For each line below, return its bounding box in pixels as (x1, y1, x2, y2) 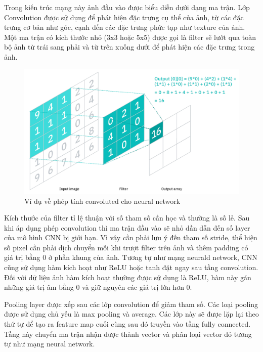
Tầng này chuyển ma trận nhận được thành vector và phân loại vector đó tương (4, 328, 252, 339)
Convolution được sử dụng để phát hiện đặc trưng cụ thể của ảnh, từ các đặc (4, 12, 244, 22)
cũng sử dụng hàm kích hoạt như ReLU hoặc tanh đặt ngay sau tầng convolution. (4, 262, 258, 273)
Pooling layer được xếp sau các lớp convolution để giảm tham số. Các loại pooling (4, 298, 258, 309)
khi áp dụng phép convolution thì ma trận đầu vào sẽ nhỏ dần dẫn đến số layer (4, 222, 250, 233)
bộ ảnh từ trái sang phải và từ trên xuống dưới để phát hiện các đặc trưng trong (4, 41, 255, 52)
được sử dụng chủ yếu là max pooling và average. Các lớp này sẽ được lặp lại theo (4, 309, 259, 319)
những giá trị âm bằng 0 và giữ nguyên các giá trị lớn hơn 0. (4, 282, 192, 292)
